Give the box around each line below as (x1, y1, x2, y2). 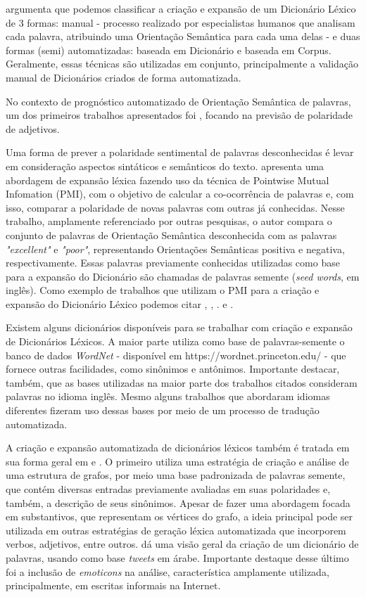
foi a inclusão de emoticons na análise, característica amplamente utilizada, (6, 564, 329, 579)
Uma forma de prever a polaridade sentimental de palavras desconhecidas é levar (6, 145, 354, 160)
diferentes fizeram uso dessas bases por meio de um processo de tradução (6, 403, 320, 418)
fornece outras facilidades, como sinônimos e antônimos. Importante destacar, (6, 361, 340, 376)
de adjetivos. (6, 121, 60, 136)
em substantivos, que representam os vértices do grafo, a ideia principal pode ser (6, 509, 353, 524)
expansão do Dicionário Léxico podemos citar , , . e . (6, 296, 234, 311)
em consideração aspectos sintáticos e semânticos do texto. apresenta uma (6, 158, 324, 173)
